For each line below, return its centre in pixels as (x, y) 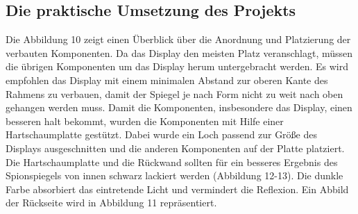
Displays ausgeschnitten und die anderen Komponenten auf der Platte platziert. (175, 148)
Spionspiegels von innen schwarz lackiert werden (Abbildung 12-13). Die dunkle (174, 175)
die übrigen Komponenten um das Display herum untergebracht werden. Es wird (177, 66)
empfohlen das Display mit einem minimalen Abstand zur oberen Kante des (167, 80)
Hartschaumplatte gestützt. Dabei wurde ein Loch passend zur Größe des (162, 134)
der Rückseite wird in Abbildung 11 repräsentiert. (111, 203)
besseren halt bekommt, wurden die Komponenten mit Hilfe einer (145, 121)
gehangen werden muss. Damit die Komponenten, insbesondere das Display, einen (179, 107)
